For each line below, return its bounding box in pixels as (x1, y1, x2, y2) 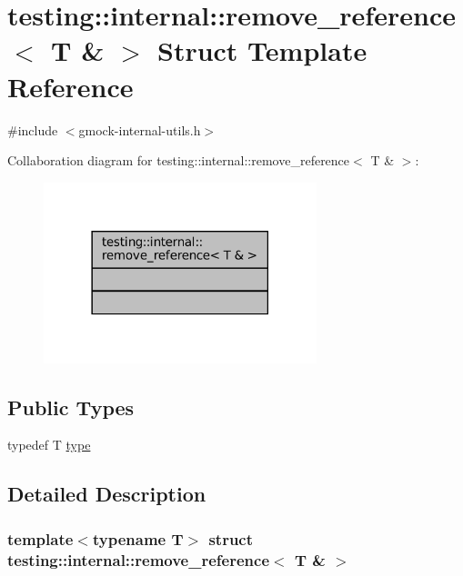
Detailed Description (7, 480, 206, 508)
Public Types (7, 392, 135, 421)
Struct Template (156, 32, 367, 69)
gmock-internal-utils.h (78, 120, 201, 139)
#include (7, 120, 58, 139)
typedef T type (7, 435, 91, 454)
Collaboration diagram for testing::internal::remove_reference (7, 151, 350, 170)
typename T (92, 527, 184, 550)
